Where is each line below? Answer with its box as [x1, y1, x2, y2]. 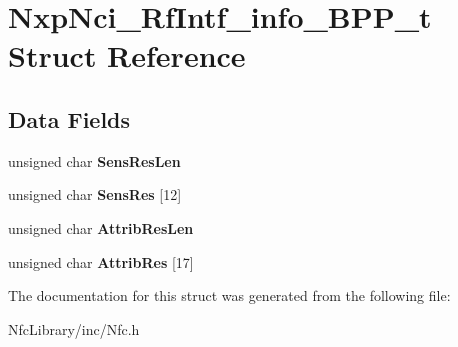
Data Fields [8, 103, 131, 134]
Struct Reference [8, 35, 246, 76]
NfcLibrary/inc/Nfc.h [8, 318, 140, 339]
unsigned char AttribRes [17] [8, 251, 194, 272]
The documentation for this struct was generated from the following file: [8, 285, 451, 306]
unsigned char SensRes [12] [8, 184, 182, 205]
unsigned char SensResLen [8, 150, 181, 171]
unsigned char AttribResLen [8, 217, 194, 238]
